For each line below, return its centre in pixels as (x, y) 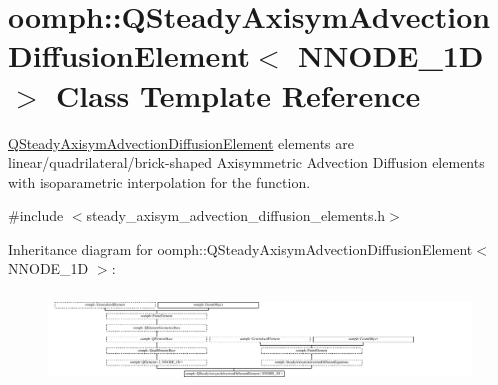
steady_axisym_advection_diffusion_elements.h (236, 215)
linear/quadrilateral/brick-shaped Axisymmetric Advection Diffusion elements (246, 162)
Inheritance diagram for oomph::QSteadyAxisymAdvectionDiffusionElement (240, 248)
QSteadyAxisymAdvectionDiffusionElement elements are (181, 142)
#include (36, 215)
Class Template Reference (238, 94)
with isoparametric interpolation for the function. (159, 181)
